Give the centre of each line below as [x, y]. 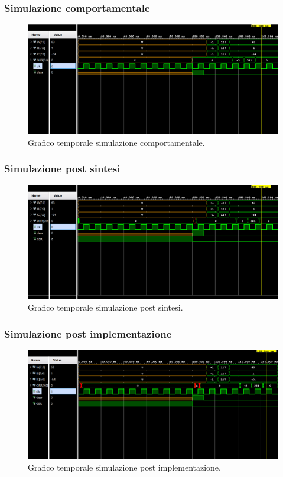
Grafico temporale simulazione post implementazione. [124, 467]
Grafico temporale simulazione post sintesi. [105, 307]
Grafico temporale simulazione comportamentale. [116, 142]
